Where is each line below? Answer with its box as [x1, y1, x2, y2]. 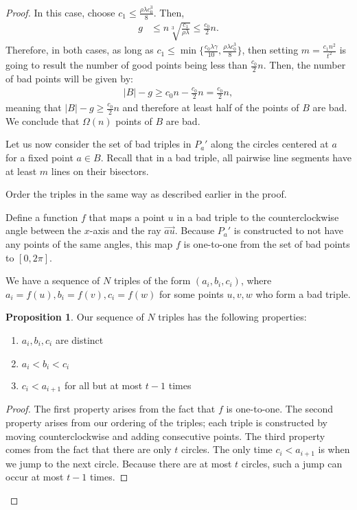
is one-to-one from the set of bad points [183, 237, 350, 251]
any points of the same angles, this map [5, 237, 173, 251]
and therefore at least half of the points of [122, 100, 299, 115]
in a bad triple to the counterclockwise [176, 209, 339, 224]
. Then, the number [263, 58, 346, 72]
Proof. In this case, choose [5, 5, 115, 19]
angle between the [5, 223, 82, 237]
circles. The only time [181, 442, 273, 456]
